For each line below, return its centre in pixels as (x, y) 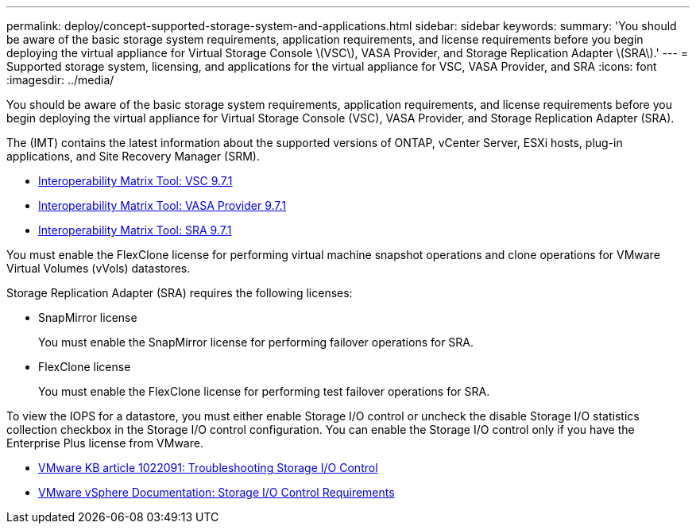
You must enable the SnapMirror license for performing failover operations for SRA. (256, 342)
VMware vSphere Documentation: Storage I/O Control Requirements (217, 492)
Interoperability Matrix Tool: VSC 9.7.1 (135, 181)
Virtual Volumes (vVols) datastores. (99, 268)
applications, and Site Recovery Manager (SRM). (133, 156)
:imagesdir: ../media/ (60, 80)
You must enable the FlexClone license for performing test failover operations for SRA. (264, 391)
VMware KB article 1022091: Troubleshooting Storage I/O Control (208, 468)
